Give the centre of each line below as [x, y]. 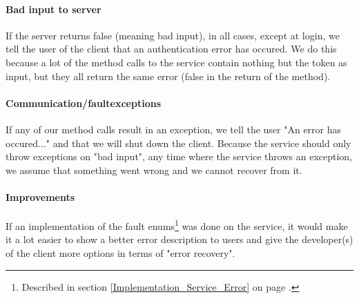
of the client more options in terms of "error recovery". [120, 252]
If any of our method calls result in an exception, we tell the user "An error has [174, 129]
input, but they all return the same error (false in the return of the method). [168, 76]
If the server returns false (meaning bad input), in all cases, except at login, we [173, 35]
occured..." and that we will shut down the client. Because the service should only [178, 143]
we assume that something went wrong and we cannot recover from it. [154, 170]
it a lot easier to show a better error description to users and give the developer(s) [179, 239]
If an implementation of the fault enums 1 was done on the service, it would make [177, 225]
